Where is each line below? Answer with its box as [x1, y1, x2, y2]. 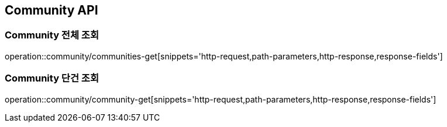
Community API [5, 3, 98, 17]
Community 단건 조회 [5, 72, 99, 84]
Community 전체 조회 [5, 29, 99, 41]
